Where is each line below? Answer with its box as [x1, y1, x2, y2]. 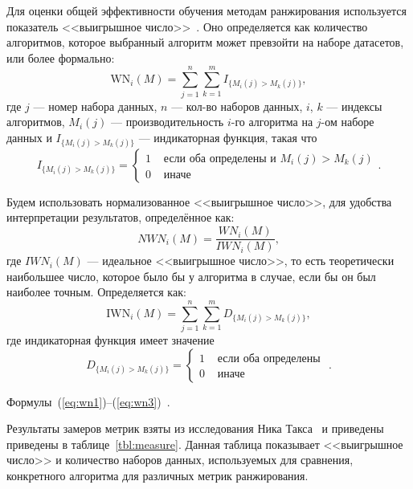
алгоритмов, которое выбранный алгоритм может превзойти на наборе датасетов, [6, 34, 404, 51]
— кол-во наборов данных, [171, 97, 303, 114]
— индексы [326, 97, 382, 114]
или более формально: [6, 49, 115, 66]
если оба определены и [163, 153, 276, 165]
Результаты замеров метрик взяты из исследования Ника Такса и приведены [6, 420, 384, 437]
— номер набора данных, [33, 97, 157, 114]
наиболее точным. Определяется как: [6, 283, 186, 300]
